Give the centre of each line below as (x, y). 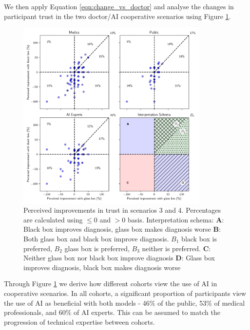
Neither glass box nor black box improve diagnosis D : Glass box (119, 258)
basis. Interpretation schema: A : (176, 219)
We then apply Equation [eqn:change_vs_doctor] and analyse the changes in (119, 6)
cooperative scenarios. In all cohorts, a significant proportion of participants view (125, 293)
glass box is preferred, (97, 248)
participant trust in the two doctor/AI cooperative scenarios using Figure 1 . (117, 16)
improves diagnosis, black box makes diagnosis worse (102, 267)
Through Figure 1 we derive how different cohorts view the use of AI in (111, 284)
